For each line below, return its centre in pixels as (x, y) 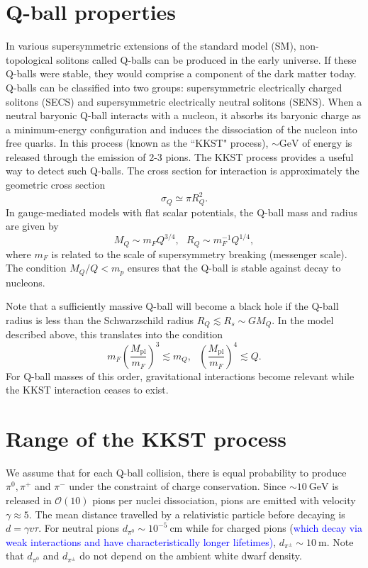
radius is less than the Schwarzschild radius (100, 319)
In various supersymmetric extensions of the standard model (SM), (151, 46)
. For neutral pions (79, 528)
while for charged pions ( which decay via (274, 528)
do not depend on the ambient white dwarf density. (191, 556)
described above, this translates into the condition (115, 334)
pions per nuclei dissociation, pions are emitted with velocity (224, 500)
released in (29, 500)
